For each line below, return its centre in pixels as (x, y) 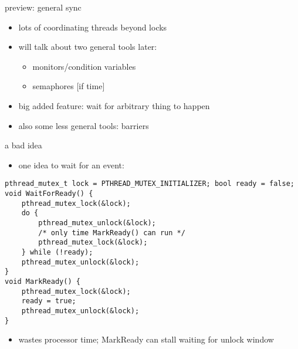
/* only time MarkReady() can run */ (112, 233)
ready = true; (49, 301)
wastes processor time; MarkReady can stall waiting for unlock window (146, 339)
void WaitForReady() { (49, 194)
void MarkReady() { (43, 281)
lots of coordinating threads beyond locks (93, 27)
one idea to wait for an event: (71, 165)
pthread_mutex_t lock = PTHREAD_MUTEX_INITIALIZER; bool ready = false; (150, 184)
